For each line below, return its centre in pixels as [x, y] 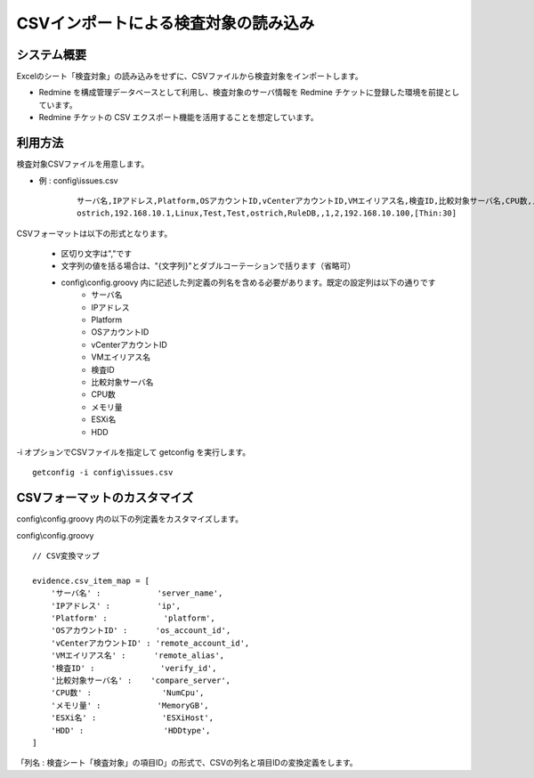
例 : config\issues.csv [79, 180]
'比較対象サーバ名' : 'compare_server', [141, 680]
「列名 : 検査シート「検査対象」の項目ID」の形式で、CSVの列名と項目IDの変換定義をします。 [187, 763]
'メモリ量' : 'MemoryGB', [129, 705]
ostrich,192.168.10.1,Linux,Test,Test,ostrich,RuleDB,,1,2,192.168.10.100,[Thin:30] [267, 213]
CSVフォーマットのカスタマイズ [105, 498]
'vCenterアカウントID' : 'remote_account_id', [150, 643]
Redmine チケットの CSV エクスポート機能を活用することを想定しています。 [179, 118]
